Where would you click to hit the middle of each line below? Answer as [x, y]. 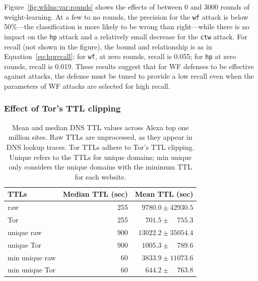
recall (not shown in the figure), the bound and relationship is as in [108, 46]
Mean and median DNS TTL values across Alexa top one [100, 127]
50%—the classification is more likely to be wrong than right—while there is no [127, 26]
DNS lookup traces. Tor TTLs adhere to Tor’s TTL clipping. [100, 147]
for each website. [101, 176]
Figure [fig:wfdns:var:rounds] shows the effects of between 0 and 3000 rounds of [127, 7]
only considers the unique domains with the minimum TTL [100, 167]
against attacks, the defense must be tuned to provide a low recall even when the [129, 76]
